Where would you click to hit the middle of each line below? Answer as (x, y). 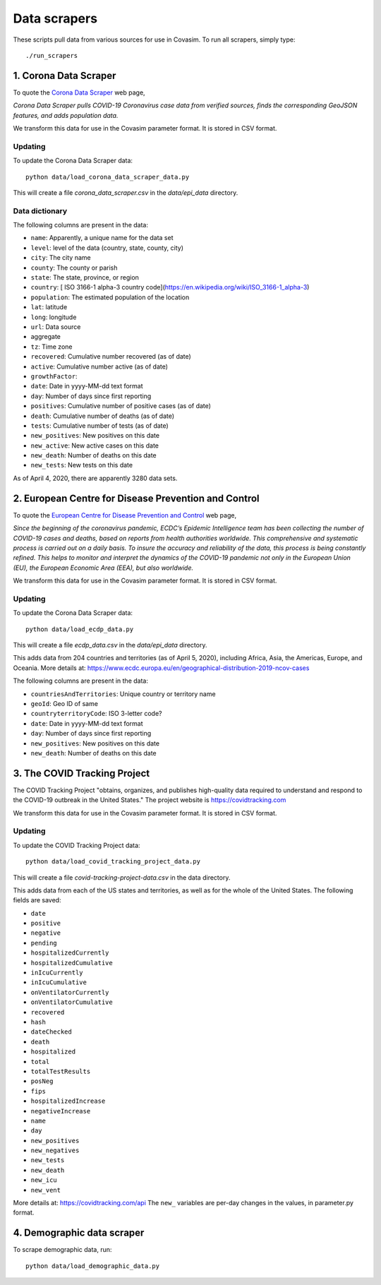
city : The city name (61, 258)
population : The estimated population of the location (110, 297)
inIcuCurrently (57, 973)
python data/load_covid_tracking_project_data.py (113, 862)
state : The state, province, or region (85, 277)
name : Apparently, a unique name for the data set (102, 238)
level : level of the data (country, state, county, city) (107, 248)
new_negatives (55, 1150)
